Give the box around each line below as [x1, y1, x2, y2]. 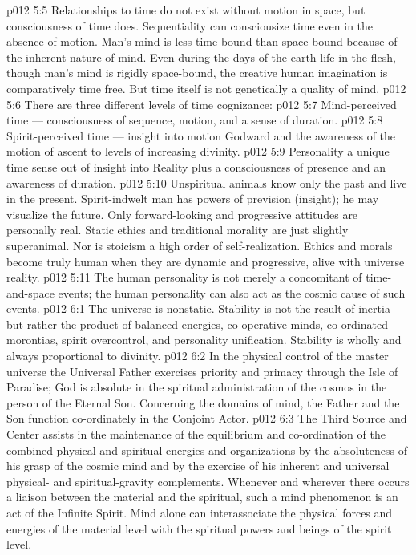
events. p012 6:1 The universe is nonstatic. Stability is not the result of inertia [6, 300, 390, 317]
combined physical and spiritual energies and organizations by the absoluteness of [6, 441, 408, 458]
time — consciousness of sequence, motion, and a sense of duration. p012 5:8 [6, 111, 383, 128]
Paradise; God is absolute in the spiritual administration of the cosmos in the [6, 379, 387, 395]
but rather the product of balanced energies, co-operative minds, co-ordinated [6, 315, 389, 332]
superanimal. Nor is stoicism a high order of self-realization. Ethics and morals [6, 237, 393, 253]
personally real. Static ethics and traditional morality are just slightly [6, 221, 349, 238]
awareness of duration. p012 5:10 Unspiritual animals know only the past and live [6, 174, 407, 191]
